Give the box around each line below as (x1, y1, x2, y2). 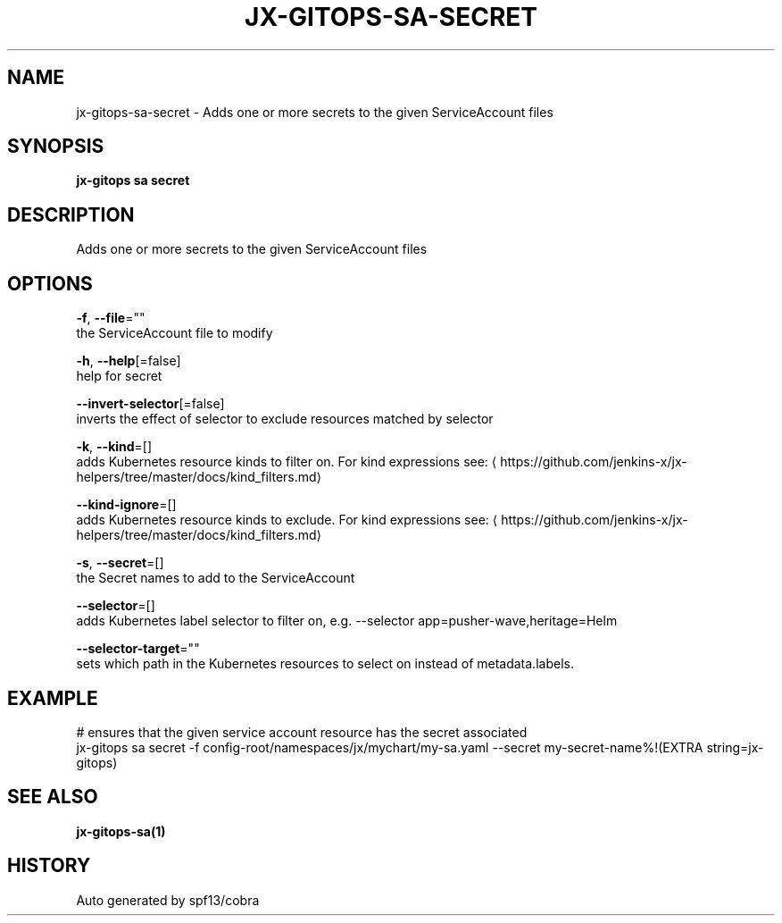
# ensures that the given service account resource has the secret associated (76, 724, 528, 740)
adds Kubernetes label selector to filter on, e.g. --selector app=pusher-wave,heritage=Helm (76, 613, 618, 629)
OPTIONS (7, 272, 93, 295)
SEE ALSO (7, 785, 98, 809)
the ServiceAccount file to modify (76, 325, 273, 341)
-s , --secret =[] (76, 555, 164, 571)
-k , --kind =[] (76, 439, 153, 455)
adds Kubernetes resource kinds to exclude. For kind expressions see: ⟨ (76, 512, 498, 528)
